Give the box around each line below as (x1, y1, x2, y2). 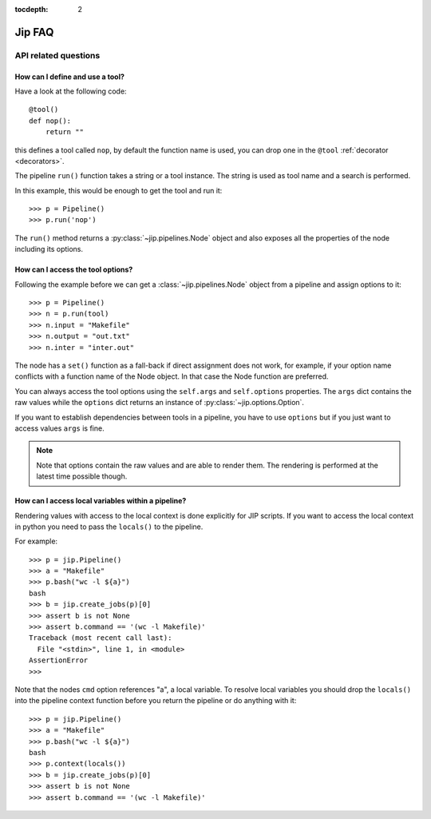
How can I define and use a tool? (14, 72, 125, 82)
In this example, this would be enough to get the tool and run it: (14, 185, 223, 195)
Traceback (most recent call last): (29, 634, 172, 642)
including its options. (14, 245, 84, 254)
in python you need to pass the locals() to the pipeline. (14, 522, 204, 531)
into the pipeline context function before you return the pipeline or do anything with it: (14, 696, 297, 706)
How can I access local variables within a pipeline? (14, 496, 187, 506)
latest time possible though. (36, 471, 128, 481)
